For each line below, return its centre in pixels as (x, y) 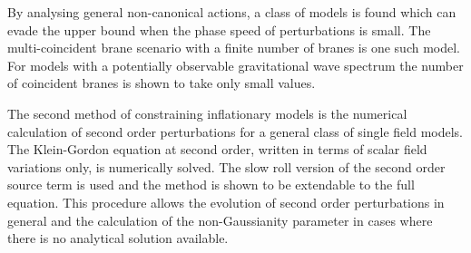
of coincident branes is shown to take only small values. (162, 83)
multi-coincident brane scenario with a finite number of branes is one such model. (234, 48)
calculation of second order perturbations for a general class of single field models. (235, 131)
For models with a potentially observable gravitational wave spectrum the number (235, 65)
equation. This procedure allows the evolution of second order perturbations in (226, 202)
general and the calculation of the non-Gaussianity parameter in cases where (220, 220)
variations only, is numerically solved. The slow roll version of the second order (226, 166)
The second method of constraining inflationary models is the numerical (207, 113)
